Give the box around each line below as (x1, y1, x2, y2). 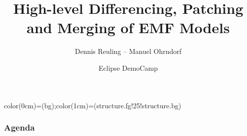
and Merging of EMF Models (27, 17, 230, 38)
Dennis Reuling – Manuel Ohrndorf (74, 46, 182, 56)
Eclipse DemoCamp (99, 62, 158, 73)
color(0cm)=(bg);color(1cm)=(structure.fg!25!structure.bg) (4, 100, 181, 110)
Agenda (4, 121, 35, 134)
